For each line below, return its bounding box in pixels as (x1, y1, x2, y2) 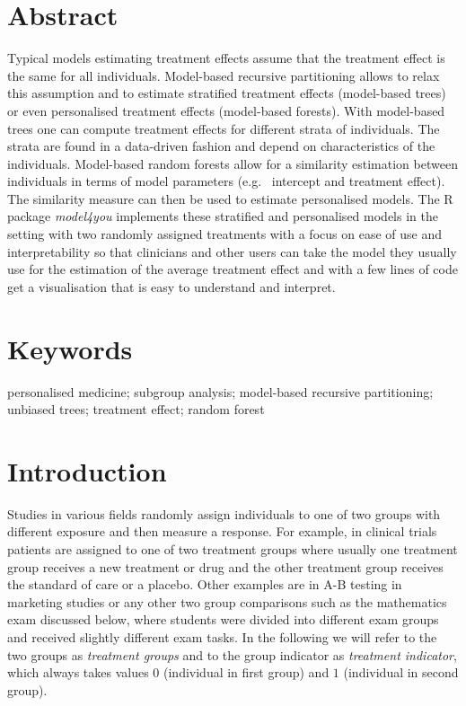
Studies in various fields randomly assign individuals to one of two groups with (7, 504, 441, 523)
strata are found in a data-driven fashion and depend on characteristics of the (7, 137, 435, 155)
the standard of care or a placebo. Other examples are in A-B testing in (7, 575, 402, 594)
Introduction (7, 452, 167, 489)
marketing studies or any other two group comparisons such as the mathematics (7, 592, 447, 611)
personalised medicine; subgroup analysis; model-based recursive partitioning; (7, 382, 434, 401)
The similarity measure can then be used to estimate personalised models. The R (7, 189, 453, 207)
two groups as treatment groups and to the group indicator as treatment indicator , (7, 645, 457, 664)
